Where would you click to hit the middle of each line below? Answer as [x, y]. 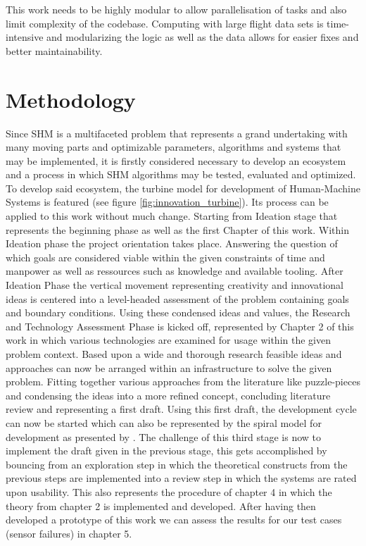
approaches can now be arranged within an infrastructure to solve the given [169, 367]
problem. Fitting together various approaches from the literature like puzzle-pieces [183, 381]
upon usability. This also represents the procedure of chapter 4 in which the [169, 491]
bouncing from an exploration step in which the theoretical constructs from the [177, 464]
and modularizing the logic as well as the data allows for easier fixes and [203, 37]
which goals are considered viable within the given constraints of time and [165, 257]
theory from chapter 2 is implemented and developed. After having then [161, 505]
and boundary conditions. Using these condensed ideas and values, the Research [178, 312]
